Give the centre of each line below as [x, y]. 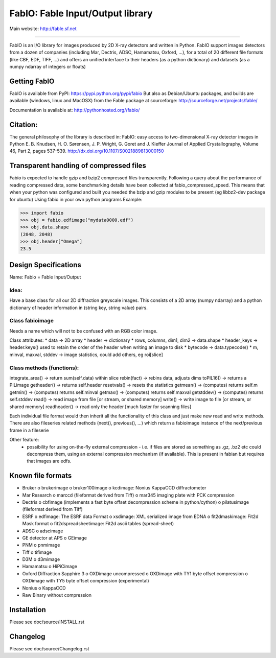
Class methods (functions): [44, 368]
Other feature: [24, 440]
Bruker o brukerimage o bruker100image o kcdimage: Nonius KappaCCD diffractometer [114, 488]
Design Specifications [45, 265]
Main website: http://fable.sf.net [43, 29]
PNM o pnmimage [41, 545]
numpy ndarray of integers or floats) [48, 67]
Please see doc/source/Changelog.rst [49, 648]
